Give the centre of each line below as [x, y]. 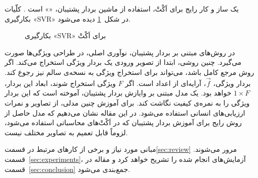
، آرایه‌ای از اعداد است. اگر [166, 83]
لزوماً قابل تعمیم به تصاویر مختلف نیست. [66, 132]
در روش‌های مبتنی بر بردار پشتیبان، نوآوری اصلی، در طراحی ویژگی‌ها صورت [120, 52]
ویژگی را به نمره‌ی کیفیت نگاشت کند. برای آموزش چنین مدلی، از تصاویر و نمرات [127, 102]
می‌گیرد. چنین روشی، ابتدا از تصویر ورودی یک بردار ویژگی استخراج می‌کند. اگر [123, 62]
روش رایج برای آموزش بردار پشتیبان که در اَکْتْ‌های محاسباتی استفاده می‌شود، [123, 122]
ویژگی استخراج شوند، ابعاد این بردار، [60, 83]
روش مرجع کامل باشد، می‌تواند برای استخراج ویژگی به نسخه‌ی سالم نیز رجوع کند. [130, 72]
